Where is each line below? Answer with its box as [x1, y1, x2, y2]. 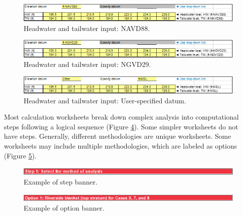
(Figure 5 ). [4, 150, 36, 160]
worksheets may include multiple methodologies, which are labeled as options [4, 141, 237, 151]
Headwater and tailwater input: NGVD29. [24, 59, 151, 69]
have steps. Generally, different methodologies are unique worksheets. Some [4, 131, 231, 141]
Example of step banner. [24, 176, 98, 186]
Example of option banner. [24, 202, 104, 213]
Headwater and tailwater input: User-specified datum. [24, 95, 186, 105]
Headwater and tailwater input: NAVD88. [24, 23, 150, 33]
